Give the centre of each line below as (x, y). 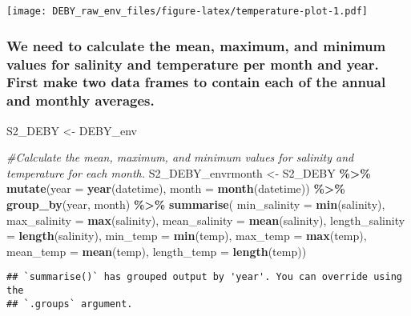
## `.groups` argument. (70, 304)
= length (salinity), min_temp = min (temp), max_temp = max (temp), (187, 236)
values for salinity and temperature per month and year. (193, 64)
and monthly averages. (81, 100)
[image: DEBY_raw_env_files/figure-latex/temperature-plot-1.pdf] (187, 11)
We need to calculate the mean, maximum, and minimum (196, 45)
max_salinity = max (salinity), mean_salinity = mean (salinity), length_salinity (206, 220)
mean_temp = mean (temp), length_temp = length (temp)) (157, 251)
